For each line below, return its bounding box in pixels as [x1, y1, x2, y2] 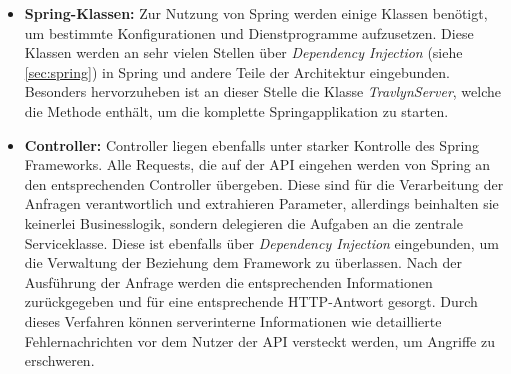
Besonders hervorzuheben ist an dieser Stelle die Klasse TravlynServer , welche [24, 81, 501, 102]
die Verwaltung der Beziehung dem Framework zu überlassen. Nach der [24, 252, 462, 273]
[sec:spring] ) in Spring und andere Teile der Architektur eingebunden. [24, 61, 450, 82]
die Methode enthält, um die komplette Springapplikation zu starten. [24, 100, 449, 121]
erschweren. [24, 350, 95, 371]
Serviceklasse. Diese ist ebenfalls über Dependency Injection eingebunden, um [24, 232, 499, 253]
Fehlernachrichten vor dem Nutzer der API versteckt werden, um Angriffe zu [24, 330, 495, 351]
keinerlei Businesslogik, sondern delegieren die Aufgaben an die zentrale [24, 212, 463, 233]
